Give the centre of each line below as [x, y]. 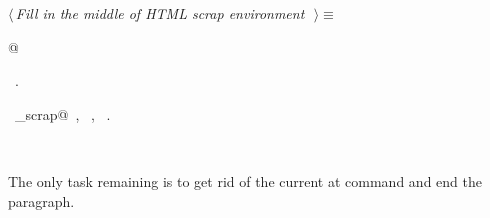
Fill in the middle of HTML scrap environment [160, 13]
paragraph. [41, 200]
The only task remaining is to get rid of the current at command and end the [245, 180]
